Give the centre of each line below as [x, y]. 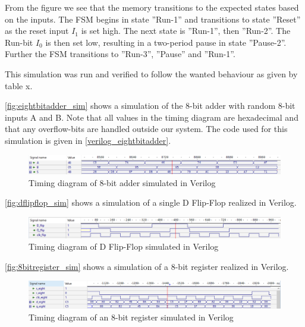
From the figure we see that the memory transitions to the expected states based [152, 7]
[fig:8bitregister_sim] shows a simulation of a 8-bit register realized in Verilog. [147, 266]
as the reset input [37, 31]
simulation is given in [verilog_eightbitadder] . [88, 140]
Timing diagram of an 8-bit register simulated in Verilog [131, 317]
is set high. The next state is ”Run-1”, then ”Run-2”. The [186, 31]
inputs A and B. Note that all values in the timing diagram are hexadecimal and [152, 117]
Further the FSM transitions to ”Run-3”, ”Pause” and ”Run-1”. [120, 54]
